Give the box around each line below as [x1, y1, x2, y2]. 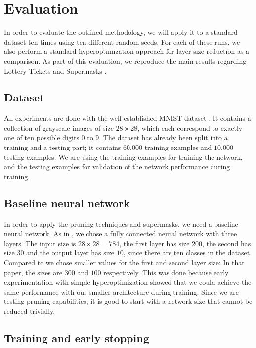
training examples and [144, 142, 212, 152]
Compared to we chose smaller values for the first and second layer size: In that [4, 257, 245, 268]
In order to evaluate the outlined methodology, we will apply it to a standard [4, 27, 238, 37]
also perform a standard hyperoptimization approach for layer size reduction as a [4, 46, 250, 56]
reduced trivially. [4, 306, 55, 316]
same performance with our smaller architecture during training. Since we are [4, 286, 239, 297]
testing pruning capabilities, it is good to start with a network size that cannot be [4, 296, 253, 306]
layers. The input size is [4, 238, 76, 248]
